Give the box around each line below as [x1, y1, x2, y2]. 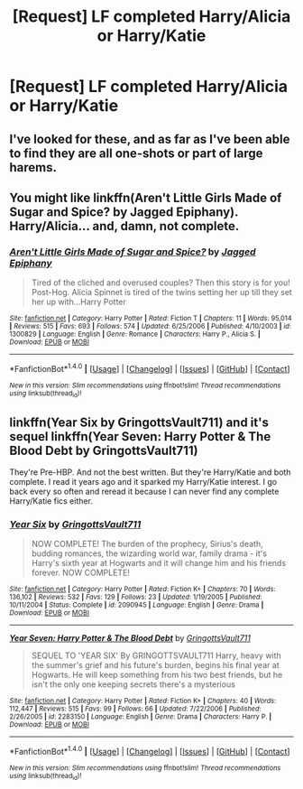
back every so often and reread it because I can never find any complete [9, 486, 280, 497]
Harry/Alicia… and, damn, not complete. [9, 218, 240, 234]
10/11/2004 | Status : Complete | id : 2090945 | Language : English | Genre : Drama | [9, 600, 264, 610]
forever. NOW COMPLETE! [31, 567, 131, 579]
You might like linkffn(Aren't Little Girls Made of [9, 190, 282, 205]
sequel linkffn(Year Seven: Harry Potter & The [9, 429, 271, 444]
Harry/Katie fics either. [9, 496, 93, 506]
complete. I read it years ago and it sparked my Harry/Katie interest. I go [9, 477, 278, 487]
